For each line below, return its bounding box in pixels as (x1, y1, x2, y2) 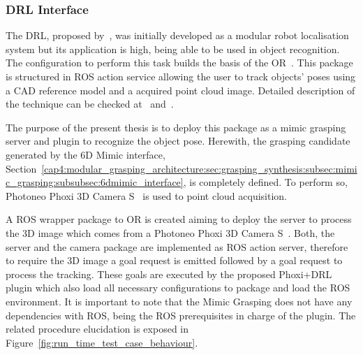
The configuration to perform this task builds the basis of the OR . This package (6, 55, 353, 70)
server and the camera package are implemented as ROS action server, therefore (6, 239, 348, 254)
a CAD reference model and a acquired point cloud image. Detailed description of (6, 82, 355, 97)
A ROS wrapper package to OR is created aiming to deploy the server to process (6, 212, 352, 226)
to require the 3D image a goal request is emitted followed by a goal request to (6, 253, 343, 268)
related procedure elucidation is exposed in (6, 321, 189, 336)
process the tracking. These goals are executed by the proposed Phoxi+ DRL (6, 266, 332, 281)
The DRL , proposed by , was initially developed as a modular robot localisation (6, 28, 349, 43)
